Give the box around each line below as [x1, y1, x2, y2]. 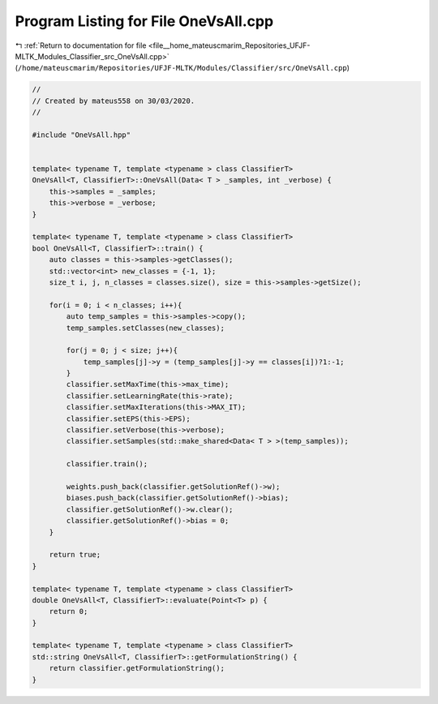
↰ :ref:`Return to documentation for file [15, 41, 147, 50]
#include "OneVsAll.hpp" [32, 130, 131, 140]
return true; [49, 550, 101, 560]
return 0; [49, 607, 88, 616]
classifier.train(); [66, 459, 148, 469]
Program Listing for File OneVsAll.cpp [15, 12, 274, 30]
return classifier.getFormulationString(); [49, 663, 225, 673]
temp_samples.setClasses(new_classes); [66, 323, 225, 333]
